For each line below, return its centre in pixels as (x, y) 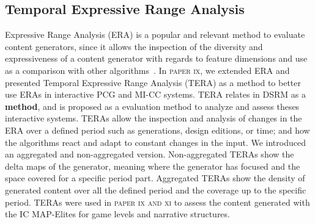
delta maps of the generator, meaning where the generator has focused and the (153, 166)
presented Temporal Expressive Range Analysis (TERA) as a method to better (153, 82)
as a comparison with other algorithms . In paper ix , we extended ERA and (147, 70)
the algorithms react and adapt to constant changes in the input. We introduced (155, 142)
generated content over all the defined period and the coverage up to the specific (156, 190)
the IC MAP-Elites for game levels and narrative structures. (117, 214)
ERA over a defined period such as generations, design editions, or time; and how (157, 130)
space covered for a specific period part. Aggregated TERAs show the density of (155, 178)
